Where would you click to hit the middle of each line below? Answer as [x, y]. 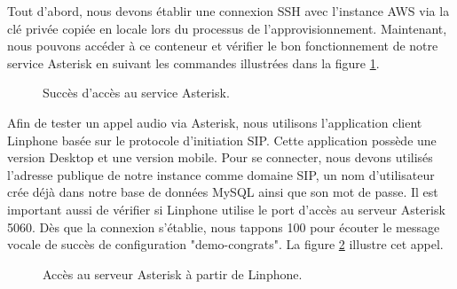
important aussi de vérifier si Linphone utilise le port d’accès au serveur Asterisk [226, 209]
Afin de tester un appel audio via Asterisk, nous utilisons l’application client [215, 122]
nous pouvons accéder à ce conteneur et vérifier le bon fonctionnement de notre [223, 46]
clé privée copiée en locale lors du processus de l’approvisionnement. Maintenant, [227, 28]
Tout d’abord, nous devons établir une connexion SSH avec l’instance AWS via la [228, 11]
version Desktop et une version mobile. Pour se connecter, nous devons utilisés [220, 157]
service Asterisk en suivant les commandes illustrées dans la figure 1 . [193, 62]
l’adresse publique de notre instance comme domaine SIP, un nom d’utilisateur [221, 174]
